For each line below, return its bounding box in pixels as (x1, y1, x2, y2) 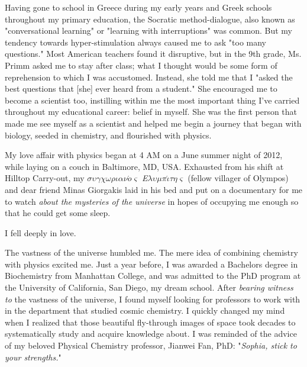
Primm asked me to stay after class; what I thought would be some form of (5, 59, 277, 71)
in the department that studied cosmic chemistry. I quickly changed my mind (5, 304, 285, 317)
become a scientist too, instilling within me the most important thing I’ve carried (5, 94, 300, 106)
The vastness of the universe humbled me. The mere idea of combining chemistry (5, 246, 298, 259)
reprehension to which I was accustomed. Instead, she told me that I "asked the (5, 70, 293, 83)
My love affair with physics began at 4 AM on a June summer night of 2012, (5, 149, 283, 161)
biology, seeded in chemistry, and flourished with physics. (5, 128, 212, 141)
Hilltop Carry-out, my (5, 172, 85, 184)
